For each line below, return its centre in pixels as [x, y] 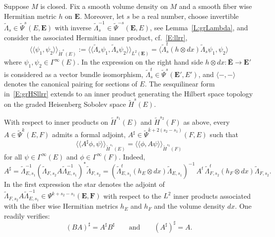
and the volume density [190, 206]
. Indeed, [132, 156]
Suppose [17, 6]
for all [13, 156]
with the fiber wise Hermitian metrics [61, 206]
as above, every [206, 121]
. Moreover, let [102, 16]
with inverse [73, 27]
